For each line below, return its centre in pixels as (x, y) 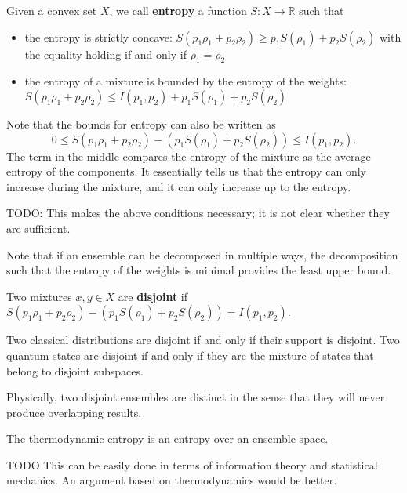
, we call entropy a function (178, 10)
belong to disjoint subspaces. (75, 370)
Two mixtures (39, 296)
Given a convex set (52, 10)
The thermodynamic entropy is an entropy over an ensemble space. (167, 439)
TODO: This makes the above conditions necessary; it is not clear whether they (198, 213)
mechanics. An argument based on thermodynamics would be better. (172, 480)
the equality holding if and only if (105, 54)
